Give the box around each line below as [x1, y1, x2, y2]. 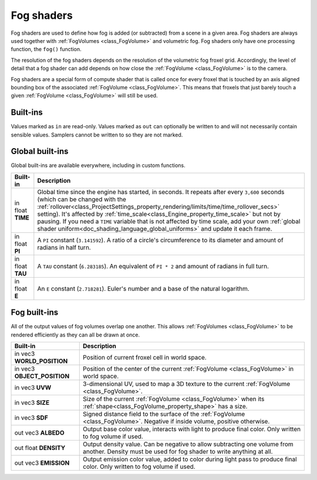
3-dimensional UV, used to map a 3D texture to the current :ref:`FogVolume [83, 380, 291, 388]
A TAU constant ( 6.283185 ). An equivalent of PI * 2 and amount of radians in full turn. [37, 262, 269, 270]
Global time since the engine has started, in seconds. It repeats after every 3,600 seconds [37, 188, 285, 196]
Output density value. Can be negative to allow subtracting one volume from [83, 440, 294, 448]
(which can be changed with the [37, 195, 126, 203]
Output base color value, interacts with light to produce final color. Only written [83, 425, 301, 434]
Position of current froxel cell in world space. [83, 354, 207, 362]
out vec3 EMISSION [14, 459, 70, 467]
